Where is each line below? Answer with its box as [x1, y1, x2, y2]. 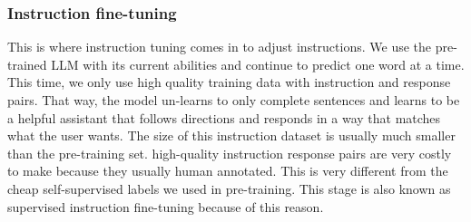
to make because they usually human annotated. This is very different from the [7, 161, 448, 180]
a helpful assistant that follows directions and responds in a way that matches [7, 108, 441, 127]
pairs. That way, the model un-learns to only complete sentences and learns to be [7, 91, 460, 109]
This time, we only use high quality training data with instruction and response [7, 72, 451, 92]
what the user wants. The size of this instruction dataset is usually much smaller [7, 126, 456, 145]
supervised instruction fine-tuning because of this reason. [7, 197, 324, 216]
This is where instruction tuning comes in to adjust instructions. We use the [7, 37, 432, 56]
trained [7, 54, 47, 73]
